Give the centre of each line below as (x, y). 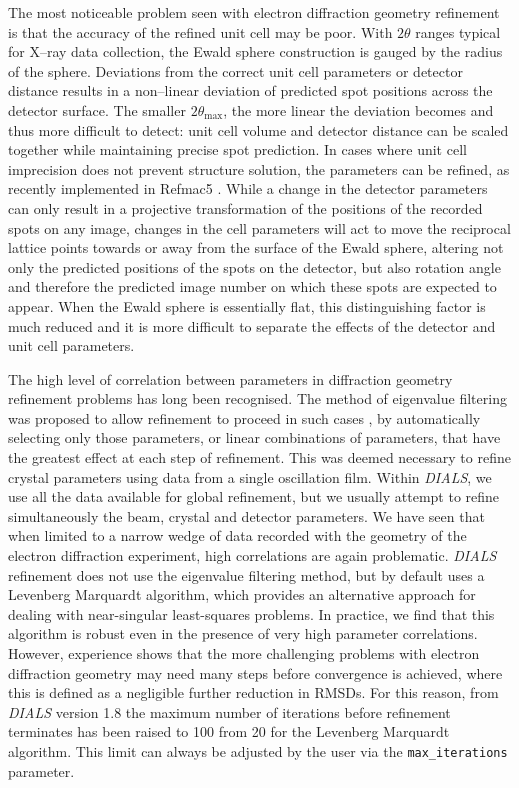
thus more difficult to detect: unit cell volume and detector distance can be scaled (258, 129)
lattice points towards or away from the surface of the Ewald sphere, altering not (256, 247)
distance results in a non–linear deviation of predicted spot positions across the (250, 90)
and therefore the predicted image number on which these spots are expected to (252, 286)
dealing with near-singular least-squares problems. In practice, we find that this (251, 613)
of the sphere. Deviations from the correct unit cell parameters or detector (235, 70)
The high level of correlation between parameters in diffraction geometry (230, 378)
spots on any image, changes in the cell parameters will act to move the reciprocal (259, 227)
